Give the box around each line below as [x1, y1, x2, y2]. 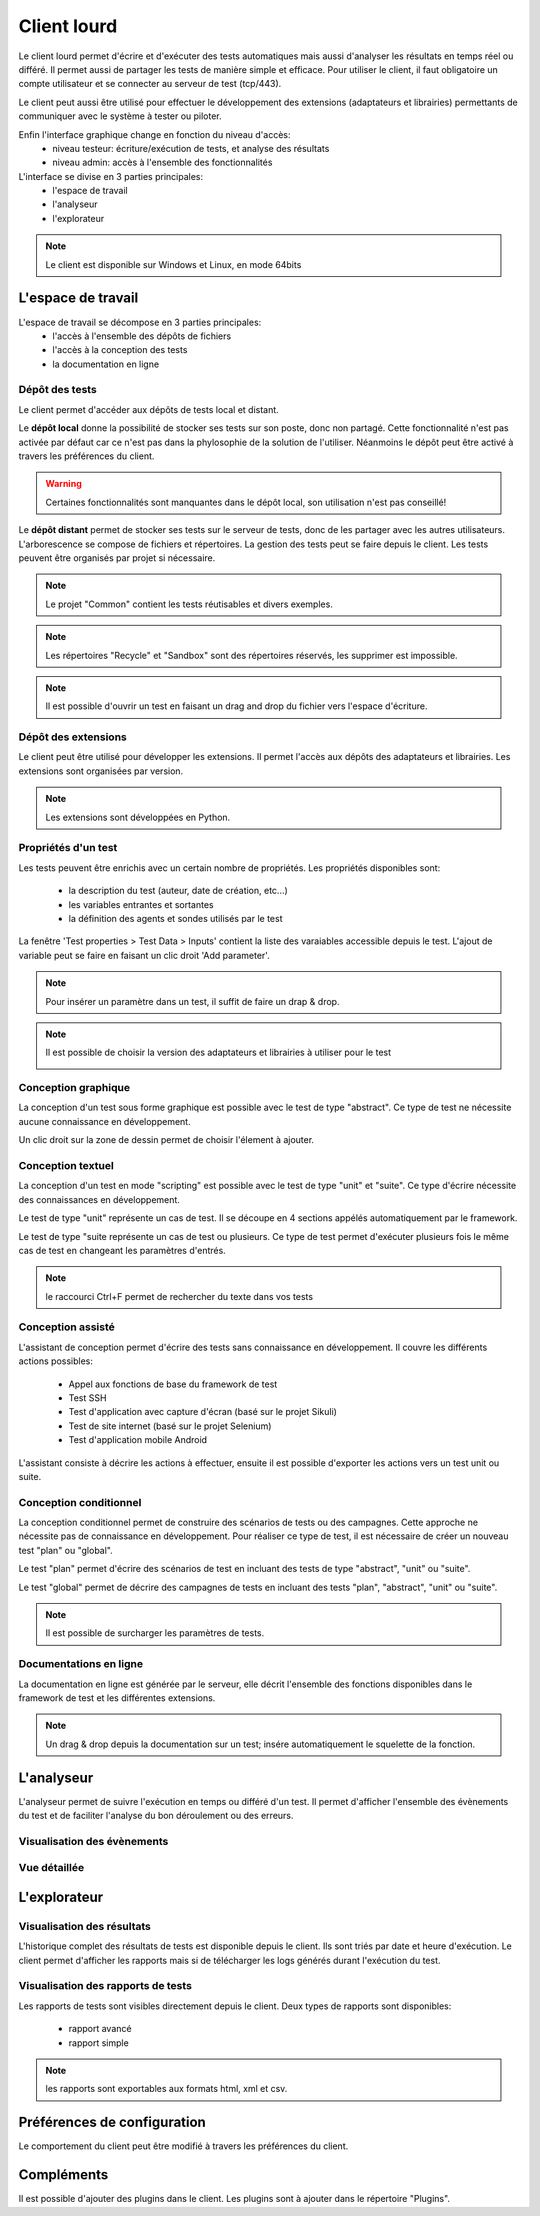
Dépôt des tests [18, 383, 97, 397]
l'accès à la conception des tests [52, 344, 188, 356]
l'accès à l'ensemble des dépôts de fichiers [52, 330, 232, 342]
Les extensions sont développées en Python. [45, 811, 231, 823]
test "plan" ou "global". [18, 1544, 114, 1556]
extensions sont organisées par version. [18, 765, 184, 777]
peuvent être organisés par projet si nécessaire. [18, 551, 216, 564]
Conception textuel [18, 1158, 114, 1172]
